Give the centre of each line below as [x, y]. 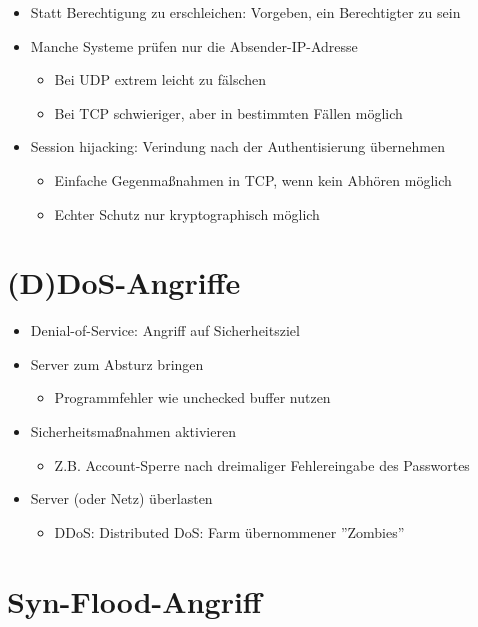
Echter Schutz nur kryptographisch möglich [187, 213]
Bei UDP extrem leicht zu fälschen [160, 79]
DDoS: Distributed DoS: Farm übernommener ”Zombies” [229, 531]
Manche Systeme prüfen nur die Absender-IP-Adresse [194, 45]
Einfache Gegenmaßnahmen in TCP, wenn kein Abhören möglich [253, 179]
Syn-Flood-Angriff [134, 600]
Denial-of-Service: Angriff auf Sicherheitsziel [165, 330]
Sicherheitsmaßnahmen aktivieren [133, 431]
